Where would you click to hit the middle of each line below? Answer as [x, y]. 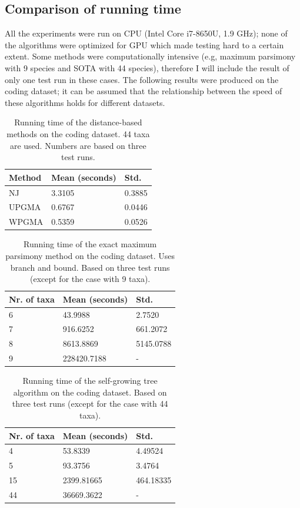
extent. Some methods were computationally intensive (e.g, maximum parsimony [150, 56]
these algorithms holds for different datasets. [85, 102]
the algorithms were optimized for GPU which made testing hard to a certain [144, 44]
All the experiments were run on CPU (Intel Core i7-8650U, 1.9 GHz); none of [146, 33]
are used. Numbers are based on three [78, 145]
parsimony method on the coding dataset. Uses [90, 255]
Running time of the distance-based [78, 122]
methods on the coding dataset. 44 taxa [78, 133]
